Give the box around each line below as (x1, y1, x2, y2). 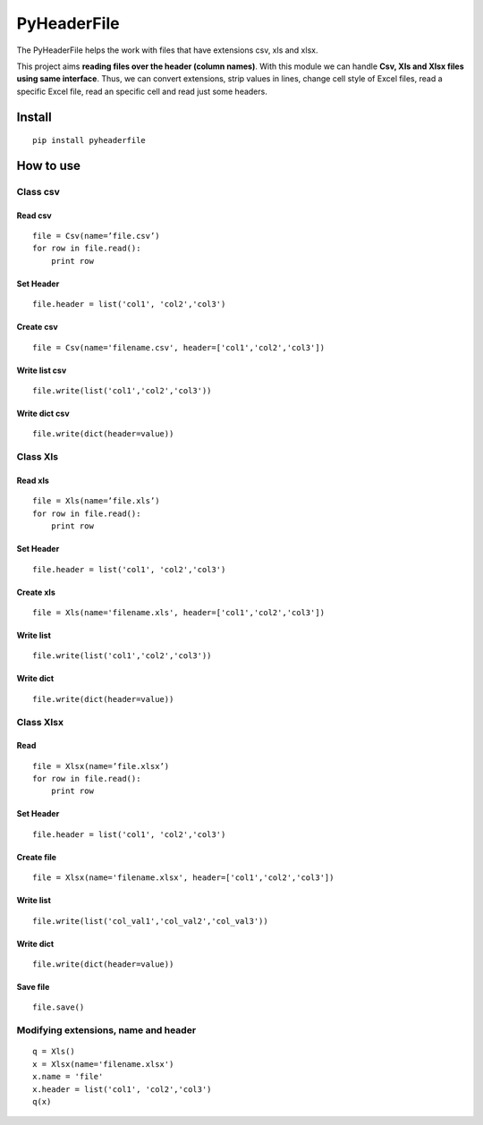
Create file (16, 851, 57, 862)
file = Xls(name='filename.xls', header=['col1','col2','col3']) (32, 607, 326, 617)
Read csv (16, 210, 53, 221)
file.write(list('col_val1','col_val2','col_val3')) (32, 916, 268, 926)
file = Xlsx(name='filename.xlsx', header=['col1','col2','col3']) (32, 873, 335, 883)
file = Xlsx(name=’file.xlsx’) (32, 761, 170, 771)
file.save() (32, 1002, 85, 1012)
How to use (16, 157, 80, 173)
